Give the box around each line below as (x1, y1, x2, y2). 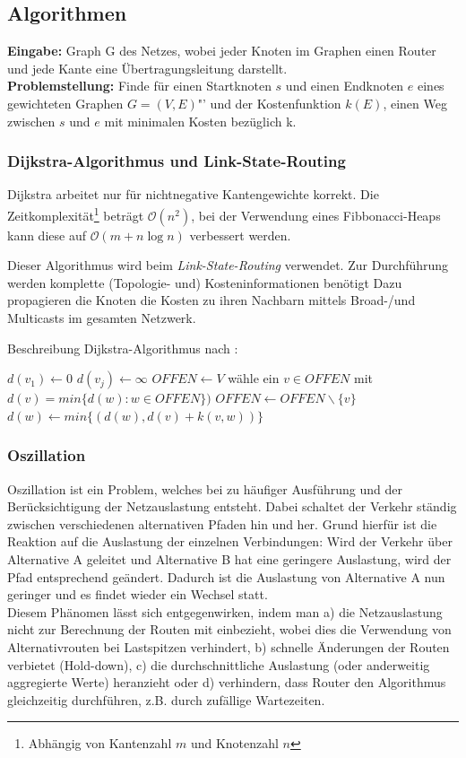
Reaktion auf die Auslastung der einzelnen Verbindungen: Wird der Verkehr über (7, 532, 453, 551)
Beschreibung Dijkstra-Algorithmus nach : (7, 338, 238, 357)
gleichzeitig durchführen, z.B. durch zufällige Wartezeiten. (7, 690, 325, 709)
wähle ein (228, 369, 280, 388)
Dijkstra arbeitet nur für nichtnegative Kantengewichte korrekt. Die (7, 185, 379, 204)
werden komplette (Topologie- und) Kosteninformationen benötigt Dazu (7, 273, 402, 292)
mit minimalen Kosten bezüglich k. (104, 111, 297, 130)
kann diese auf (7, 225, 86, 244)
